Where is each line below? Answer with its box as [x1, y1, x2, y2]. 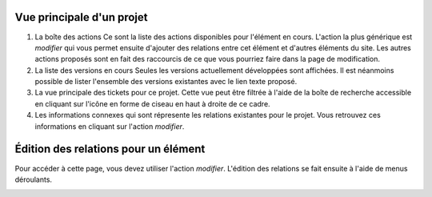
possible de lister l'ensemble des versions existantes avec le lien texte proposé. [34, 77, 298, 86]
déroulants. [14, 175, 52, 184]
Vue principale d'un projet [14, 10, 148, 24]
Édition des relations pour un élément [14, 143, 206, 156]
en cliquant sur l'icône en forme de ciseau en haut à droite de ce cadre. [34, 98, 271, 108]
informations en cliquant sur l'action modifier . [34, 121, 185, 131]
